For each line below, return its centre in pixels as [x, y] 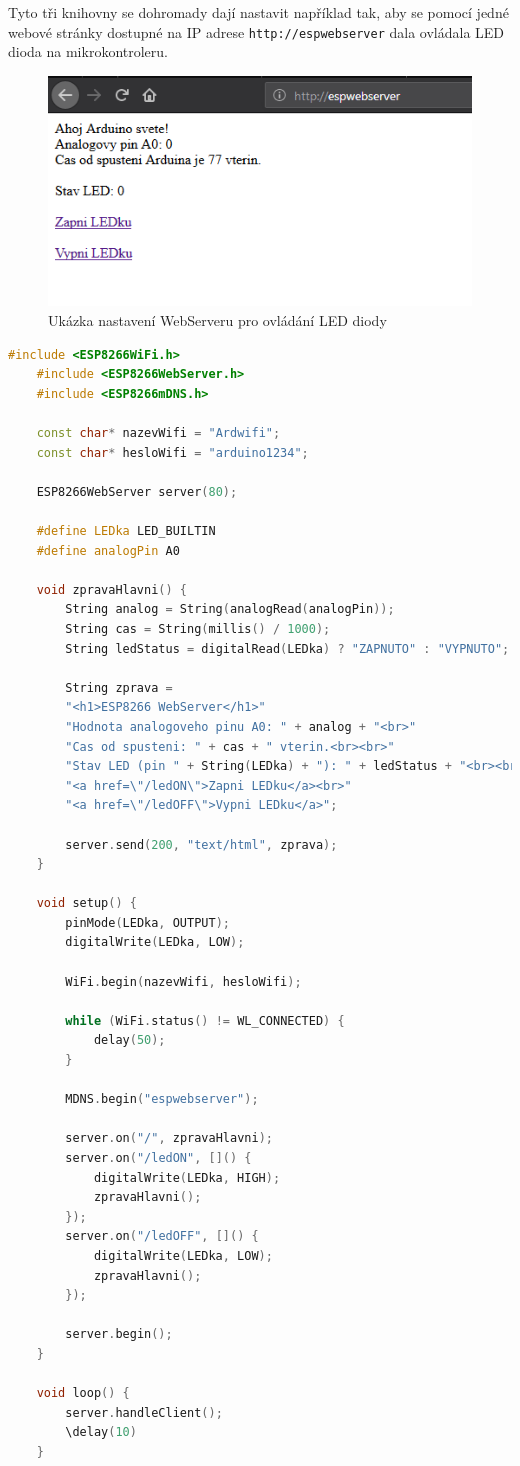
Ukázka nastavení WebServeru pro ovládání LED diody [217, 320]
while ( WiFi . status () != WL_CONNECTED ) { [205, 1020]
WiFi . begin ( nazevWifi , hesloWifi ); [183, 981]
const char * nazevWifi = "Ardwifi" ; [158, 433]
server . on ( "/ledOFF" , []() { [162, 1236]
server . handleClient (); [144, 1412]
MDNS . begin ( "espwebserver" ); [162, 1099]
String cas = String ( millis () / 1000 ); [198, 628]
